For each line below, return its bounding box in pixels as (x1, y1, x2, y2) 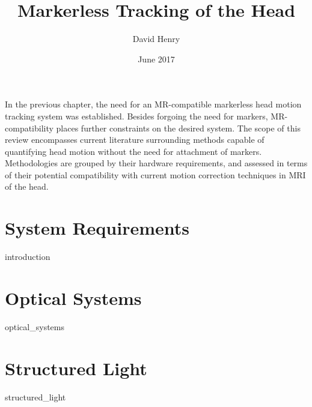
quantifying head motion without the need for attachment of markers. (5, 145, 262, 157)
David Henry (132, 32, 180, 45)
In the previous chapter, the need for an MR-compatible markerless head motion (5, 98, 302, 110)
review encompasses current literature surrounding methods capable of (5, 133, 265, 146)
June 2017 (138, 52, 175, 65)
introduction (5, 250, 50, 263)
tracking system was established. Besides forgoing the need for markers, (5, 109, 268, 122)
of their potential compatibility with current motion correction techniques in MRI (5, 168, 306, 181)
